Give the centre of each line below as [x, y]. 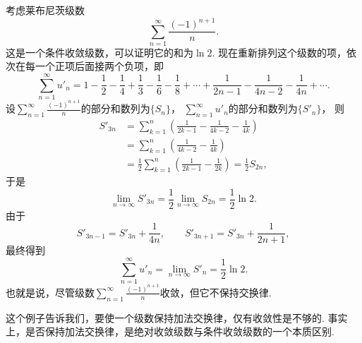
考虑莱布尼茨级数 [45, 10]
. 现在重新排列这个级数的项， [279, 52]
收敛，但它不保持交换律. [216, 292]
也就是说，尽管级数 [50, 292]
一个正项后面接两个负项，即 [99, 66]
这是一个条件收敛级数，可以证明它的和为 [99, 52]
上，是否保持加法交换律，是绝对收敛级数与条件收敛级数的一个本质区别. [170, 331]
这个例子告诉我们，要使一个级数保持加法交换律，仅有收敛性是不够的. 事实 [177, 317]
